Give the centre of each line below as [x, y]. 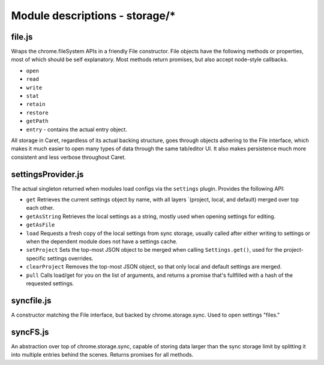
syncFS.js [30, 332]
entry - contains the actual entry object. [76, 129]
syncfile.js [31, 301]
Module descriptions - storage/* [93, 16]
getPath [37, 121]
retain [36, 104]
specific [36, 258]
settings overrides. [70, 258]
